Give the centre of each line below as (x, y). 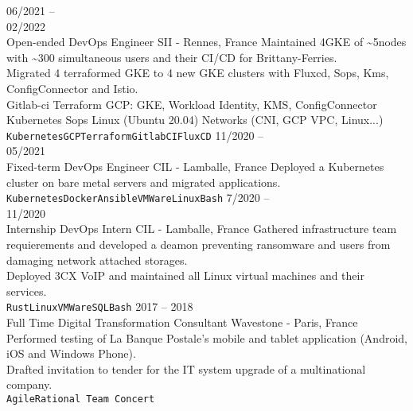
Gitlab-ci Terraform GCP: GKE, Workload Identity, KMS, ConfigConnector (192, 104)
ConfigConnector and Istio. (72, 88)
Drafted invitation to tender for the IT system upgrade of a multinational (186, 368)
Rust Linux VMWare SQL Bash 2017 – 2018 (100, 306)
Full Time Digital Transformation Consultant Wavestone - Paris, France (182, 322)
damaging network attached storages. (97, 260)
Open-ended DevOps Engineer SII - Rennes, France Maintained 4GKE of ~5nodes (206, 42)
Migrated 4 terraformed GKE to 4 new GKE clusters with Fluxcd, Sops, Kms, (198, 73)
